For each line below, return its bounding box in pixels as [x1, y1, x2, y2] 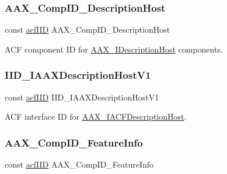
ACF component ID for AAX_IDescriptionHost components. [5, 43, 223, 55]
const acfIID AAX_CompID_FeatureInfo [5, 158, 154, 170]
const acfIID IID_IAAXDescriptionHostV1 [5, 91, 159, 103]
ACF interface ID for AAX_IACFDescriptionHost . [5, 110, 187, 123]
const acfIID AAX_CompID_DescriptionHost [5, 23, 170, 36]
